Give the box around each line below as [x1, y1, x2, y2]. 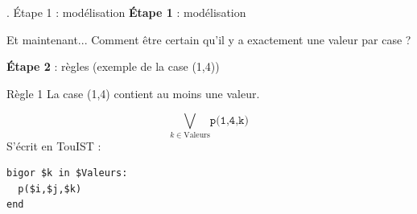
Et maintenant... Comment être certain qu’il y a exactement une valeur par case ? [6, 31, 411, 47]
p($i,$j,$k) [18, 183, 82, 195]
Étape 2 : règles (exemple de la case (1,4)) [6, 58, 220, 75]
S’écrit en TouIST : [6, 137, 101, 154]
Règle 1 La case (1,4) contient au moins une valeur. [6, 84, 260, 101]
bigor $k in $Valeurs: [6, 167, 128, 179]
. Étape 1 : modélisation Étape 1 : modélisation [6, 4, 246, 20]
